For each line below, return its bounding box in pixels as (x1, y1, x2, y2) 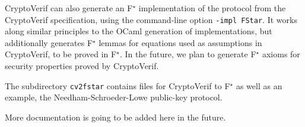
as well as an (236, 79, 282, 92)
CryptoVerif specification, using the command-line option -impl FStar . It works (5, 13, 297, 25)
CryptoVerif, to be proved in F (5, 48, 117, 60)
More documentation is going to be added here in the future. (5, 110, 226, 123)
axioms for (262, 48, 300, 60)
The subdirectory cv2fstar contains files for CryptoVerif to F (5, 79, 230, 92)
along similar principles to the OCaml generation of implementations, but (5, 25, 272, 37)
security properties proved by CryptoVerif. (5, 60, 159, 72)
